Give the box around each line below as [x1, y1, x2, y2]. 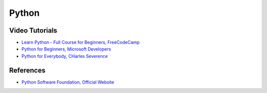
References [9, 66, 45, 74]
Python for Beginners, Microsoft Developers [21, 46, 111, 52]
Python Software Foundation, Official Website [21, 79, 115, 85]
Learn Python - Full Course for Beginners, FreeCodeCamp [21, 40, 140, 46]
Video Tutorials [9, 26, 57, 35]
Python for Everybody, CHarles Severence [21, 53, 108, 59]
